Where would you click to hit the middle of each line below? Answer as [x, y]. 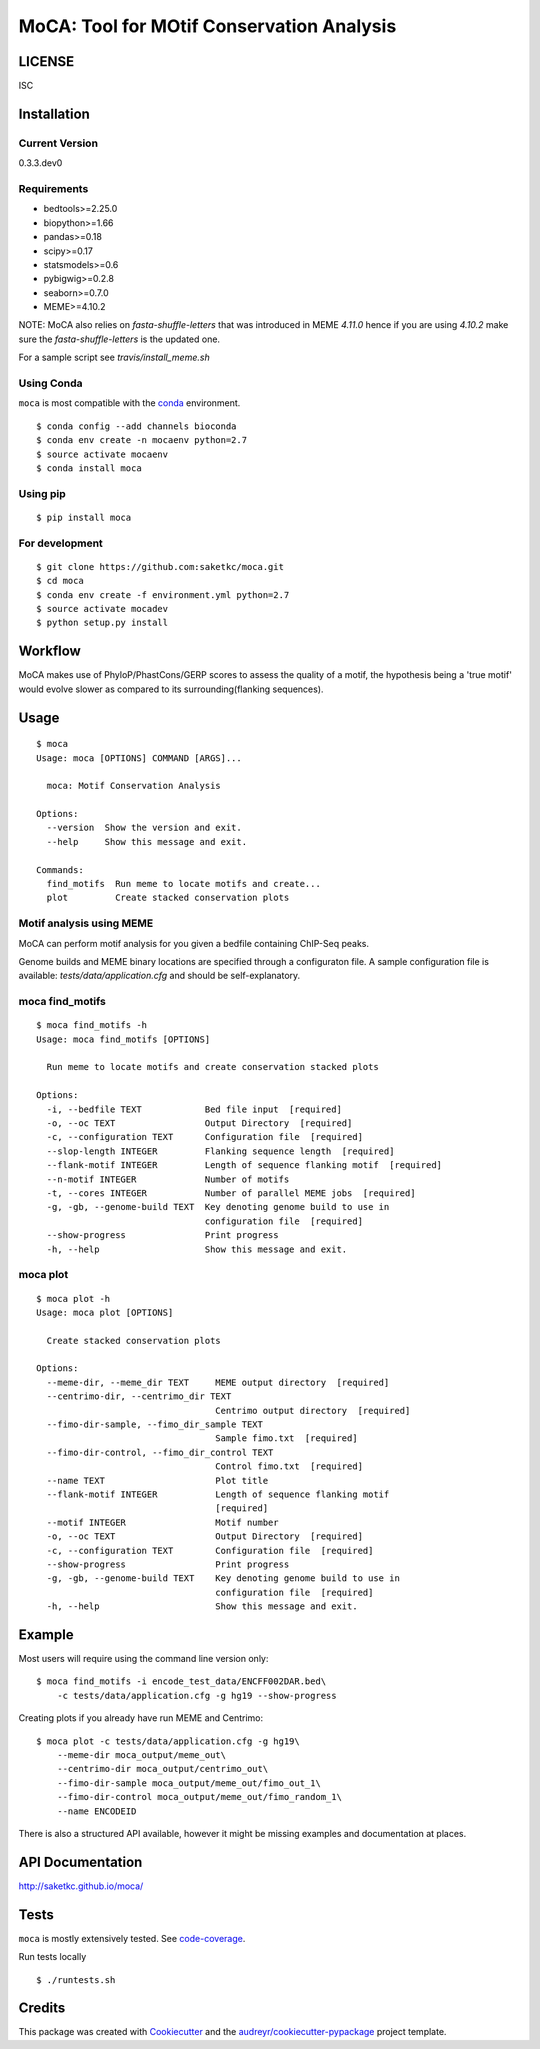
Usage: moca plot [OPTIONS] [105, 1312]
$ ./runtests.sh [76, 1979]
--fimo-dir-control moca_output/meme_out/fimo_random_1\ [199, 1797]
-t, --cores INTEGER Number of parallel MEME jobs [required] [231, 1193]
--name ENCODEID [96, 1811]
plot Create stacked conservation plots [168, 898]
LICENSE [46, 61]
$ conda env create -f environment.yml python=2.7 [163, 594]
